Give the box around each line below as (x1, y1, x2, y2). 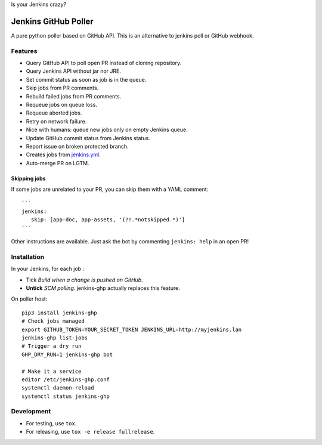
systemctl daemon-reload (21, 385, 94, 391)
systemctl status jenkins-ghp (21, 393, 110, 400)
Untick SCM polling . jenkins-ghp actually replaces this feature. (26, 285, 180, 292)
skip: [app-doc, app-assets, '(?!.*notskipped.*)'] (30, 217, 185, 223)
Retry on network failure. (26, 118, 87, 125)
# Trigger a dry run (21, 343, 82, 350)
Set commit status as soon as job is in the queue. (26, 76, 147, 83)
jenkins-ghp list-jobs (21, 334, 88, 341)
